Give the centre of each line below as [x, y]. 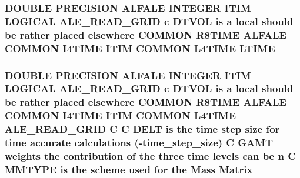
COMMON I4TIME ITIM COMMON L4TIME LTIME [140, 48]
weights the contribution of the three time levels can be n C [150, 156]
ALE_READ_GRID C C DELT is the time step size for [142, 129]
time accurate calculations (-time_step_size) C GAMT [139, 142]
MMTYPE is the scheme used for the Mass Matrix [129, 169]
